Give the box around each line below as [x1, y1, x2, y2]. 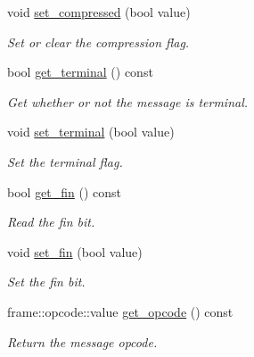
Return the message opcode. [7, 332, 158, 351]
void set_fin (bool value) [7, 242, 143, 261]
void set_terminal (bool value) [7, 122, 175, 141]
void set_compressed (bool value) [7, 3, 191, 21]
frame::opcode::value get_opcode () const [7, 302, 234, 320]
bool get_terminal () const [7, 62, 153, 81]
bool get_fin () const [7, 182, 122, 201]
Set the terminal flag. [7, 152, 123, 170]
